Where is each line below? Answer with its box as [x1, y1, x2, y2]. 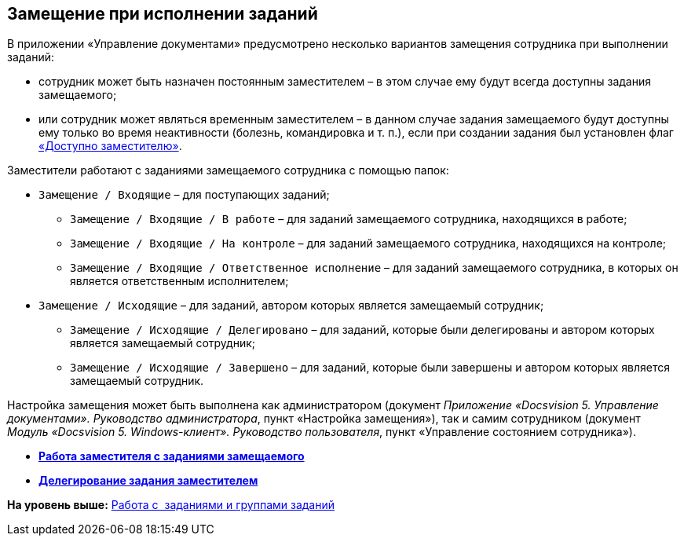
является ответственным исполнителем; [70, 274, 289, 288]
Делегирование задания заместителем [38, 474, 258, 488]
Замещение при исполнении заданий [7, 4, 318, 24]
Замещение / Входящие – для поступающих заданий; [38, 188, 330, 202]
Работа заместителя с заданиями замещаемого [38, 449, 305, 463]
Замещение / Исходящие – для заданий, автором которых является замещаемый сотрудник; [38, 298, 544, 313]
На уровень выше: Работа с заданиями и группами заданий [7, 498, 335, 512]
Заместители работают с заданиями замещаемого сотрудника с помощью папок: [7, 163, 449, 178]
